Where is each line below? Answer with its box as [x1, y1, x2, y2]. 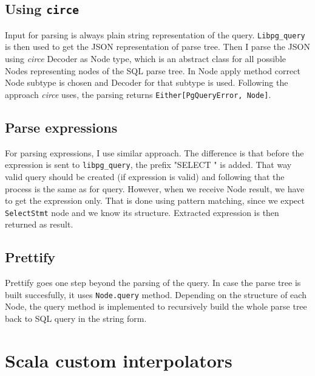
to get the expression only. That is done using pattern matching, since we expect [5, 194, 305, 207]
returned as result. [5, 218, 73, 231]
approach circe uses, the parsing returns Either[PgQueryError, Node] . [5, 88, 271, 100]
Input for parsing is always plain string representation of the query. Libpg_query [5, 28, 305, 41]
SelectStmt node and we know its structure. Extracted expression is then [5, 206, 279, 218]
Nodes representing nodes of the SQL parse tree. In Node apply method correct [5, 64, 300, 77]
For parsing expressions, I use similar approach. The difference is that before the [5, 146, 304, 159]
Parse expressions [5, 117, 118, 136]
